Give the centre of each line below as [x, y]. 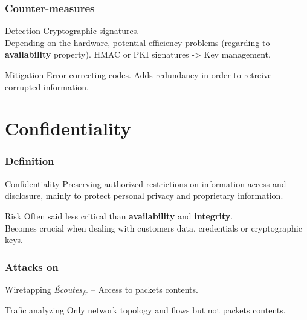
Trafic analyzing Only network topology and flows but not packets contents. [145, 309]
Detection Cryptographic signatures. [72, 31]
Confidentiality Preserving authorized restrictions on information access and [146, 183]
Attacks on [32, 266]
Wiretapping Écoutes [44, 289]
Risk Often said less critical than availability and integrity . [119, 215]
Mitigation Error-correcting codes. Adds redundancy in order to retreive [138, 75]
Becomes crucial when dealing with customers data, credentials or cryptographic [153, 228]
